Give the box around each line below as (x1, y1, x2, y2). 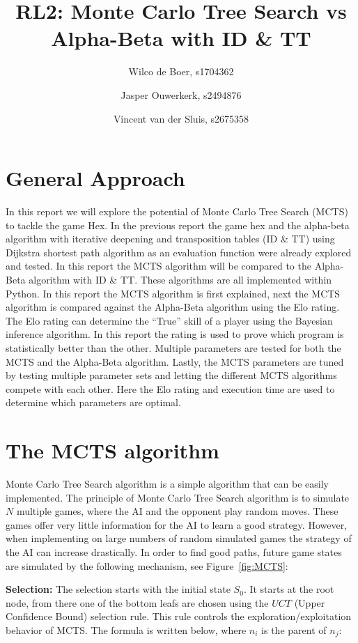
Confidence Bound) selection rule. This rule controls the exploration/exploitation (6, 609, 352, 623)
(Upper (294, 595, 325, 610)
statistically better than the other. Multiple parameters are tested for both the (6, 340, 341, 355)
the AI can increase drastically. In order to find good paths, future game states (6, 545, 342, 559)
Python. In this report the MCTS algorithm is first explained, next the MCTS (6, 286, 341, 300)
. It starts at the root (243, 582, 334, 596)
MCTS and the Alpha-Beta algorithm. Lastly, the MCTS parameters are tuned (6, 354, 344, 369)
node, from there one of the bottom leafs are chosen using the (6, 595, 269, 610)
